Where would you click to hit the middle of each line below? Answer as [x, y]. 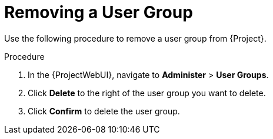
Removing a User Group [99, 12]
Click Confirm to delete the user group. [104, 111]
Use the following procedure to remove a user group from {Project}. [135, 38]
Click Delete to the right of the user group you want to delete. [147, 93]
